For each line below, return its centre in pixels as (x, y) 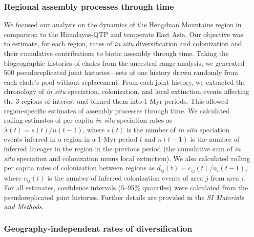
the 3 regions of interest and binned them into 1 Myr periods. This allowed (116, 100)
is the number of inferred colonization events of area (125, 177)
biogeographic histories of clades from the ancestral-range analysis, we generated (124, 63)
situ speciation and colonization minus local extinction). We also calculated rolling (127, 158)
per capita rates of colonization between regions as (79, 168)
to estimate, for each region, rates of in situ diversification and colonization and (123, 44)
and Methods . (24, 207)
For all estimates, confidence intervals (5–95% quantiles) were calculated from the (126, 188)
